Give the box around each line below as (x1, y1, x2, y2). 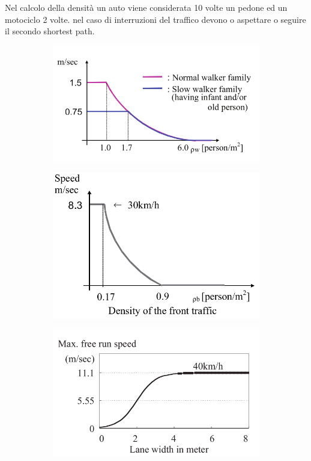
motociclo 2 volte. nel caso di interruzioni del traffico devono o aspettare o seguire (5, 13, 306, 25)
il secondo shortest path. (5, 25, 95, 37)
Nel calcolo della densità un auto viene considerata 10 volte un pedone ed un (5, 1, 288, 13)
